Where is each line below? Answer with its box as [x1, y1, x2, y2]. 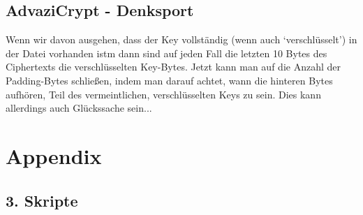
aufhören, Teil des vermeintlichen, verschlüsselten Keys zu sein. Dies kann [6, 87, 321, 101]
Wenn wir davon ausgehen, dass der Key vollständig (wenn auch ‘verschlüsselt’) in [6, 32, 357, 47]
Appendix [6, 141, 102, 170]
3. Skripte [6, 189, 78, 211]
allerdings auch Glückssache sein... [6, 101, 152, 115]
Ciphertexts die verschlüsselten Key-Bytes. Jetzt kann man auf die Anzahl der [6, 59, 341, 74]
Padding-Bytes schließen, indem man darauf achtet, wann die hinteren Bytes [6, 73, 333, 87]
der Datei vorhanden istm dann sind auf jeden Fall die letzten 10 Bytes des [6, 45, 327, 60]
